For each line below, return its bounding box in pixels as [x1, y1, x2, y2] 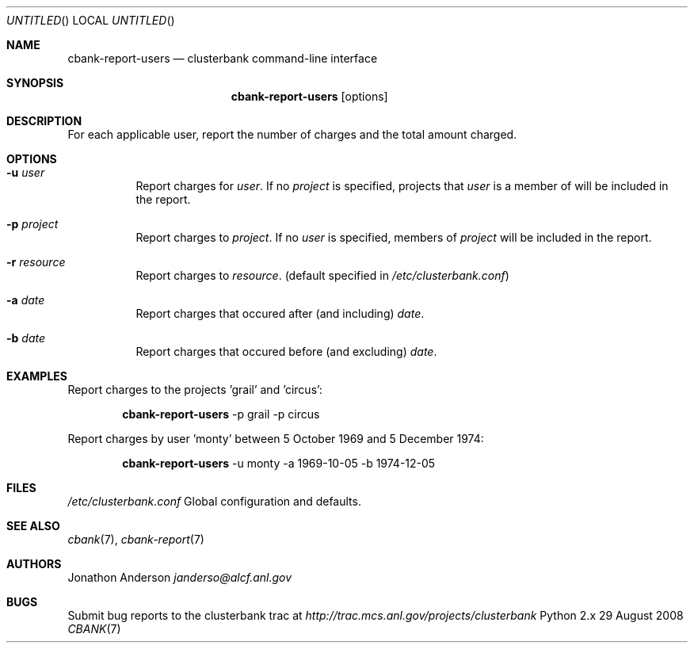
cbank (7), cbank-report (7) [67, 533, 204, 546]
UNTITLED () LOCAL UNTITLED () [6, 13, 175, 27]
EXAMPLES [6, 369, 67, 383]
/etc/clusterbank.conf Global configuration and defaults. [67, 494, 361, 508]
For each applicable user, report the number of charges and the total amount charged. [67, 128, 517, 141]
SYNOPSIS [6, 76, 64, 90]
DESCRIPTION [6, 114, 82, 128]
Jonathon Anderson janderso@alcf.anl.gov [67, 571, 292, 584]
